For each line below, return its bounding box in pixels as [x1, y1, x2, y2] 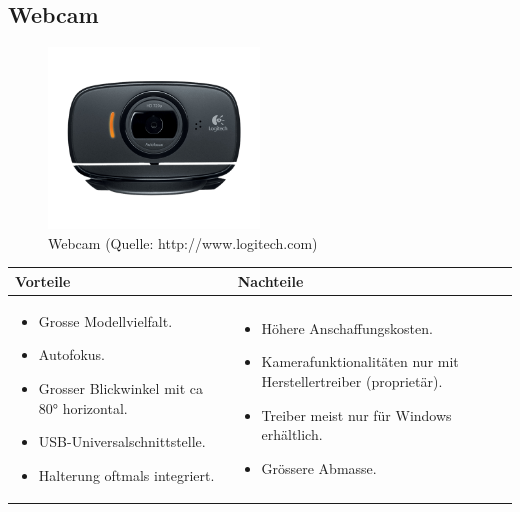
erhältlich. [261, 424, 323, 445]
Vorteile [15, 270, 71, 291]
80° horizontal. [38, 397, 128, 418]
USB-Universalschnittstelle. [38, 431, 206, 452]
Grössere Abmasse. [261, 457, 377, 478]
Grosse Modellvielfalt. [38, 310, 173, 331]
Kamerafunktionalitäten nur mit [261, 351, 459, 372]
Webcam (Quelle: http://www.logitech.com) [48, 232, 318, 253]
